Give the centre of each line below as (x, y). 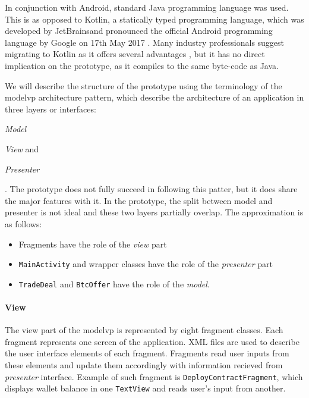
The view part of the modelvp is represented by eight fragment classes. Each (144, 330)
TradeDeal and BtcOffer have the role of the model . (114, 283)
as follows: (23, 223)
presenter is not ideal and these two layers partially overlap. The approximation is (154, 212)
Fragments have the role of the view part (93, 244)
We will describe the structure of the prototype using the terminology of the (144, 85)
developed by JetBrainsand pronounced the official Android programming (139, 31)
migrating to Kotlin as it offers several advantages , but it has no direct (135, 54)
